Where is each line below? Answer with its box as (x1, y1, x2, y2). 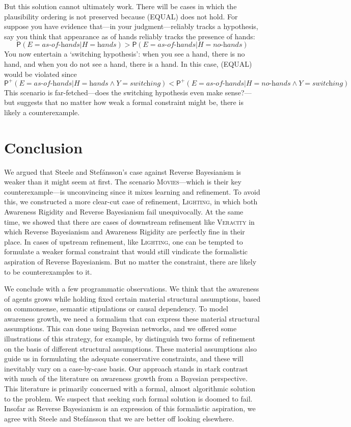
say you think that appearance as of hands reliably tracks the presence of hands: (4, 31, 255, 41)
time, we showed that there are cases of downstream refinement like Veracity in (4, 216, 255, 227)
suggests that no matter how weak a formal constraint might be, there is (17, 97, 244, 108)
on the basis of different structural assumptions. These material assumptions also (4, 343, 257, 354)
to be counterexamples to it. (4, 266, 92, 277)
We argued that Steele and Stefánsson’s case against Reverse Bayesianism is (4, 166, 241, 177)
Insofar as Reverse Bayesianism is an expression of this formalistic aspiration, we (4, 403, 256, 414)
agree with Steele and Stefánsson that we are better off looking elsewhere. (4, 413, 234, 423)
